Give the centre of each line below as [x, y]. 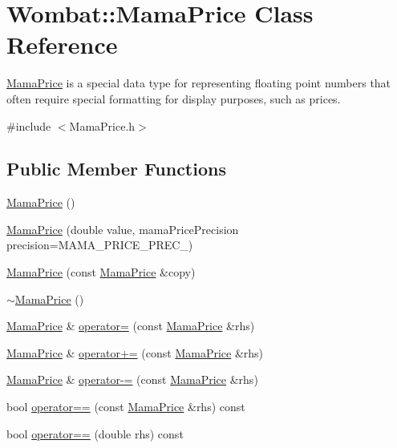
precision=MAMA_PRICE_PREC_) [100, 245]
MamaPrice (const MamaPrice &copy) [101, 272]
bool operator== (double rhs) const [95, 433]
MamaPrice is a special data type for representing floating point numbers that [199, 83]
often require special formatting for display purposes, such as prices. [174, 98]
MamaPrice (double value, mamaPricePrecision [123, 229]
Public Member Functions [116, 169]
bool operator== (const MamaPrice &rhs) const [126, 407]
